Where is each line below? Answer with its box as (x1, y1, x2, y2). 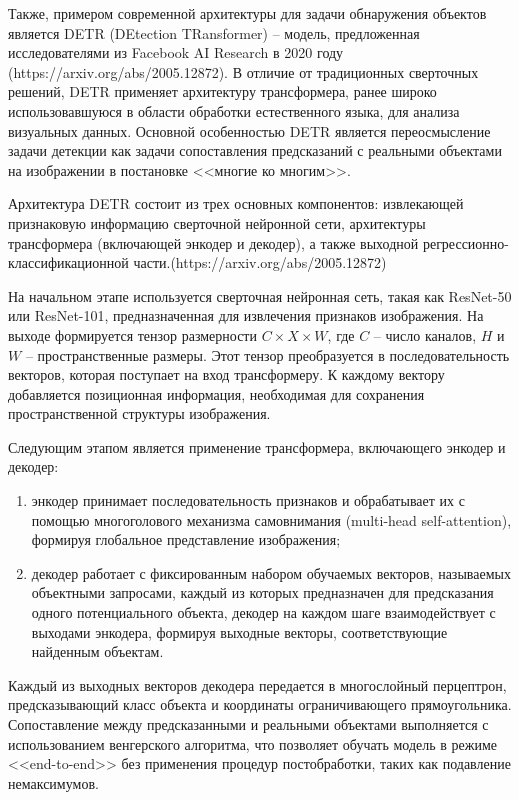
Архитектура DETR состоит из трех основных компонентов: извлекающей (8, 193, 464, 214)
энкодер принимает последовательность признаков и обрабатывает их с (31, 490, 465, 511)
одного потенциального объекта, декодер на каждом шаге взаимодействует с (31, 602, 496, 623)
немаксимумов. (8, 772, 99, 793)
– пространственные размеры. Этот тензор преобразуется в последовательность (25, 344, 510, 365)
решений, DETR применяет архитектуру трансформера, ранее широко (8, 81, 437, 102)
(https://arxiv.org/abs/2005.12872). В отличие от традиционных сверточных (8, 61, 479, 82)
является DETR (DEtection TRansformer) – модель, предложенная (8, 22, 420, 43)
